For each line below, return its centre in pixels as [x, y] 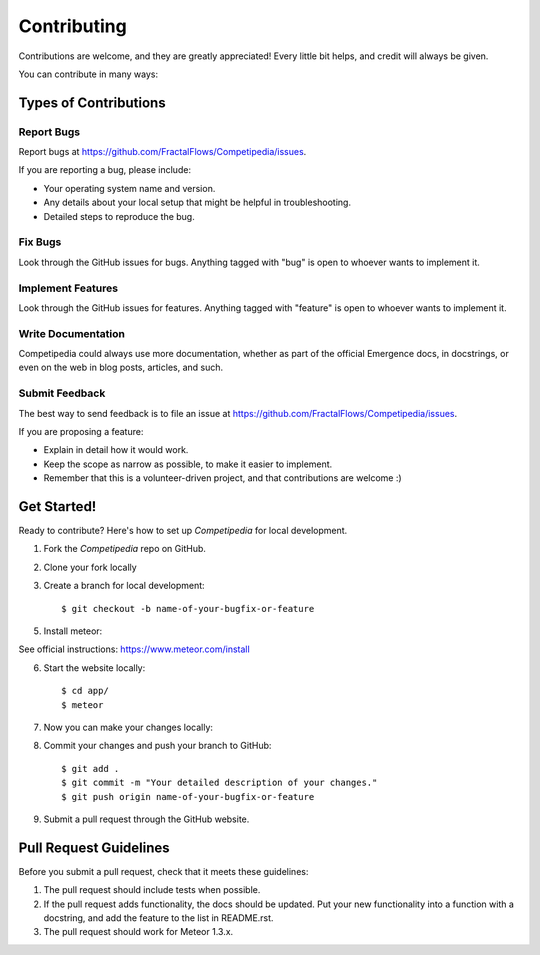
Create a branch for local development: [124, 586]
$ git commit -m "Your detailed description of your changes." [219, 783]
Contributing [72, 26]
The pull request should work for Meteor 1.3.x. [138, 932]
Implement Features [68, 288]
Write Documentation [71, 333]
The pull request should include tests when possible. [152, 890]
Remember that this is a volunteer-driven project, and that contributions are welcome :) [222, 478]
